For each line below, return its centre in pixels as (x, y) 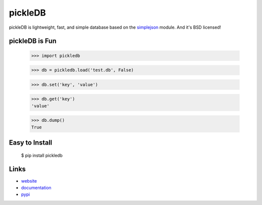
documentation (36, 187)
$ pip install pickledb (42, 155)
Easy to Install (31, 143)
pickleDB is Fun (33, 41)
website (29, 181)
